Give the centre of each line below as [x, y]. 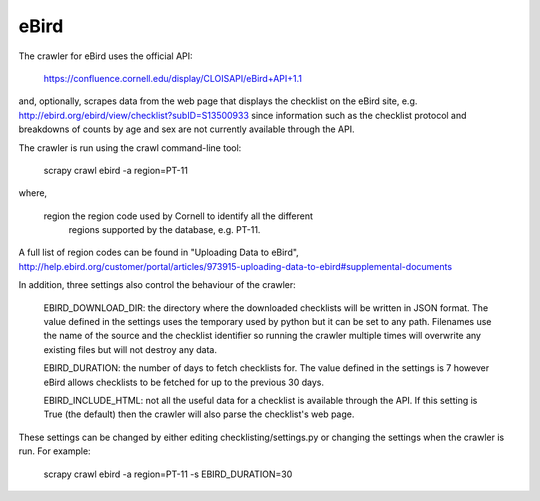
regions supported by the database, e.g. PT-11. [164, 230]
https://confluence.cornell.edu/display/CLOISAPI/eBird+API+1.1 [173, 78]
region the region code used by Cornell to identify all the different [178, 216]
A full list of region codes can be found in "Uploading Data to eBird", [158, 252]
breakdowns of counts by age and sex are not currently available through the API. [186, 129]
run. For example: [54, 451]
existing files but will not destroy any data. [130, 349]
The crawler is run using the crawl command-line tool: [130, 147]
